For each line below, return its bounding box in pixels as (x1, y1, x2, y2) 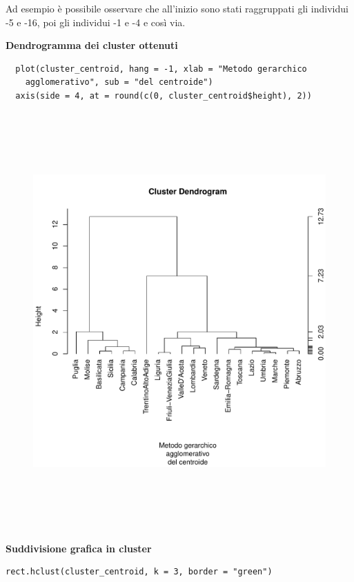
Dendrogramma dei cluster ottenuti (6, 38, 178, 52)
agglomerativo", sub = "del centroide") (25, 77, 213, 88)
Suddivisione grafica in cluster (6, 541, 152, 555)
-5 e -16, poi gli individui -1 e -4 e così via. (6, 14, 186, 29)
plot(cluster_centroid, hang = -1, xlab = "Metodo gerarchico (15, 63, 307, 74)
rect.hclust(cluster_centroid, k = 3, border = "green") (6, 567, 273, 577)
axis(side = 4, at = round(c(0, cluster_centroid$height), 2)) (15, 90, 312, 101)
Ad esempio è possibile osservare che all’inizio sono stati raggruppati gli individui (6, 1, 348, 15)
